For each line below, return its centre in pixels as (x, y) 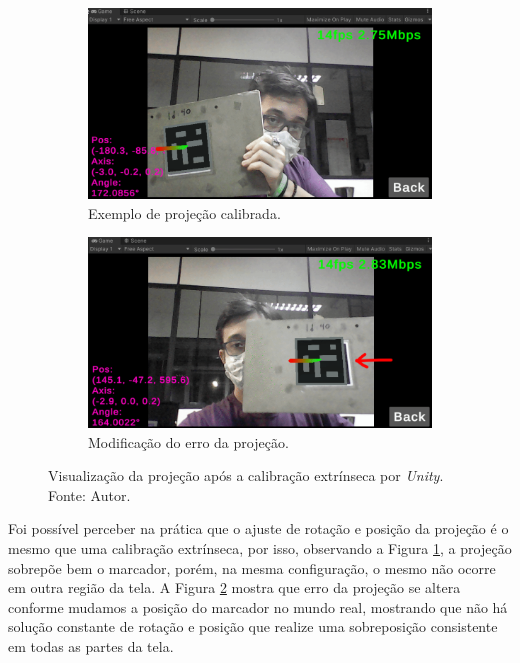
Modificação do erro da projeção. (188, 441)
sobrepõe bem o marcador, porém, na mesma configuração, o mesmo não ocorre (252, 567)
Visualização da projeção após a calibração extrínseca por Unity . (246, 475)
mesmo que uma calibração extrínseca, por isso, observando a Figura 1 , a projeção (260, 548)
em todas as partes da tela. (91, 646)
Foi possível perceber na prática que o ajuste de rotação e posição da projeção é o (258, 528)
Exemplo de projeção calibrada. (184, 212)
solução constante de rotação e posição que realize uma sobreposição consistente (253, 626)
